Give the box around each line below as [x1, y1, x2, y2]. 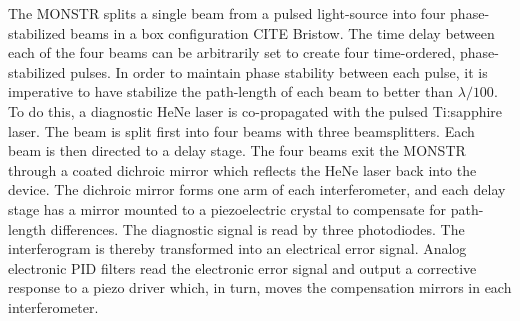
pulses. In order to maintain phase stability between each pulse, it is [70, 61, 488, 82]
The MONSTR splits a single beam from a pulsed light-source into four [8, 3, 446, 23]
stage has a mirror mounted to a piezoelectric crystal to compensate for [8, 198, 446, 219]
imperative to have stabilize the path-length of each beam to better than [8, 81, 454, 102]
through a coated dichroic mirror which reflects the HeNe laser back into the [8, 159, 477, 180]
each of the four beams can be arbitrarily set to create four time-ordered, [8, 42, 456, 63]
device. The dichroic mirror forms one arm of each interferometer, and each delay [8, 179, 506, 200]
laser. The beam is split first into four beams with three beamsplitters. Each [8, 120, 475, 141]
